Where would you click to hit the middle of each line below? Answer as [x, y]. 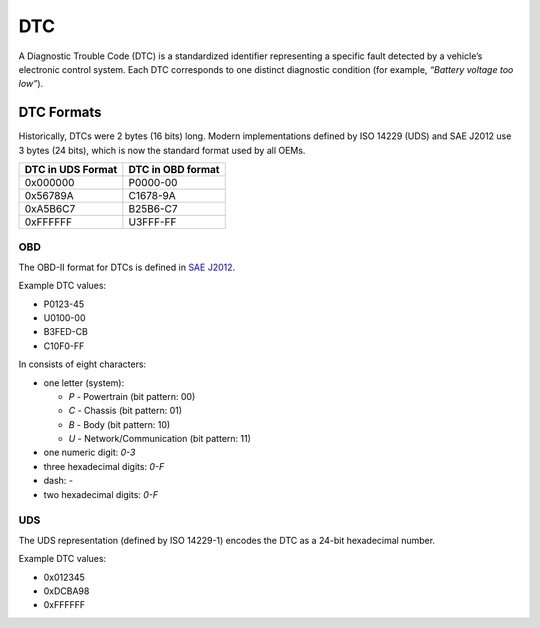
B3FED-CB [66, 332]
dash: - [58, 481]
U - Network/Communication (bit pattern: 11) [160, 439]
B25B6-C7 [153, 209]
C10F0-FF [64, 346]
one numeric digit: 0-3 [89, 452]
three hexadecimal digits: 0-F [104, 466]
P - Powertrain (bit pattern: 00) [132, 396]
